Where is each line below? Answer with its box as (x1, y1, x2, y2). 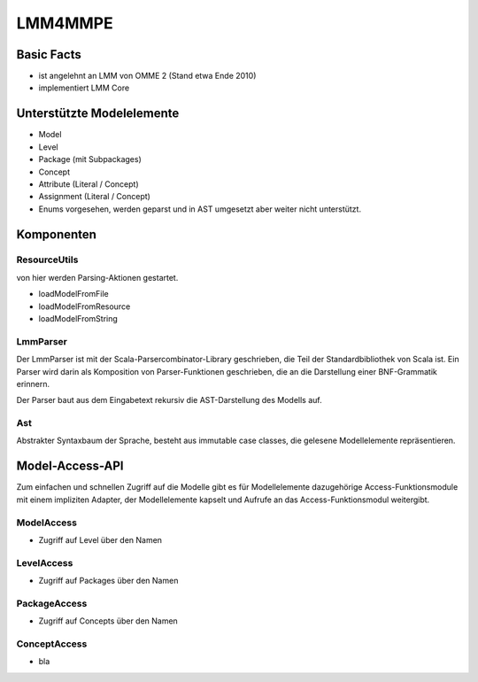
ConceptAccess (16, 638, 88, 650)
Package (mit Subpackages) (38, 154, 142, 165)
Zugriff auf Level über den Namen (38, 534, 163, 545)
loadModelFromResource (38, 301, 131, 312)
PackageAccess (16, 597, 88, 609)
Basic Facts (16, 47, 81, 62)
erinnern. (16, 378, 50, 389)
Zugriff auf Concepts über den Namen (38, 616, 179, 626)
